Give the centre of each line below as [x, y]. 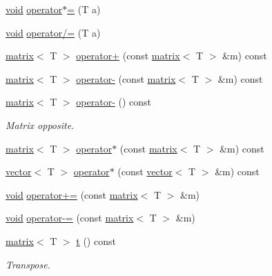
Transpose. [28, 264]
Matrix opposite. [40, 125]
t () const [96, 240]
